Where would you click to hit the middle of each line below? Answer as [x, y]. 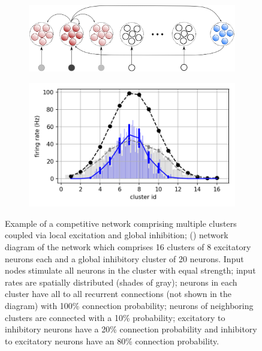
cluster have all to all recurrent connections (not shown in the [118, 294]
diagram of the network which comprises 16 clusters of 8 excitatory [128, 246]
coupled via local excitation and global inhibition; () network [117, 235]
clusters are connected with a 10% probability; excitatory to [115, 317]
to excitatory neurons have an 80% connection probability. [112, 340]
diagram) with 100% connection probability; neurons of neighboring [129, 305]
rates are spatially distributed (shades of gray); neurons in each [121, 282]
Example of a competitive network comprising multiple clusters [121, 223]
